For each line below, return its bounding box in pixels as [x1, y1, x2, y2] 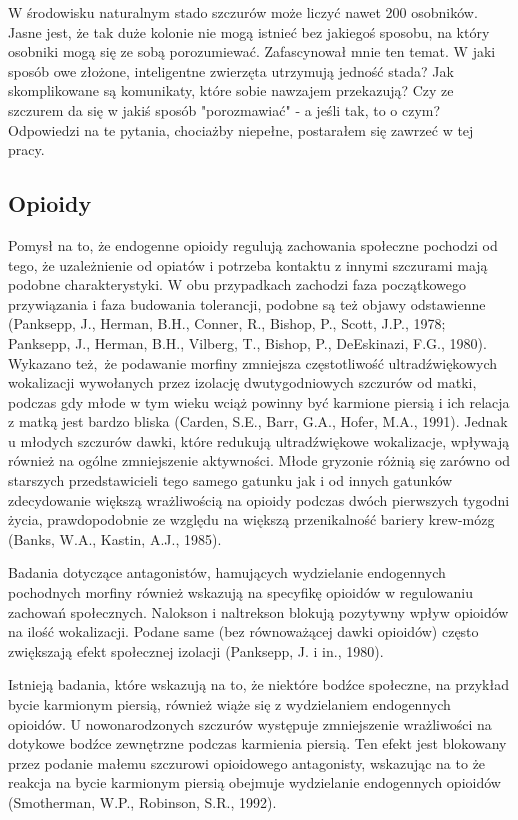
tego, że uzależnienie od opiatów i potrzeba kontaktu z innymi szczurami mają [8, 254, 488, 275]
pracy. [8, 139, 45, 160]
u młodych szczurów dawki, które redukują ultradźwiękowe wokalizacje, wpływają [8, 430, 510, 451]
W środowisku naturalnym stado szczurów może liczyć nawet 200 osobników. [8, 2, 478, 22]
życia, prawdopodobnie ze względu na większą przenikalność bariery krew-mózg [8, 509, 495, 530]
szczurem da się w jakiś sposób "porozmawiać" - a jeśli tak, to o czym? [8, 99, 441, 120]
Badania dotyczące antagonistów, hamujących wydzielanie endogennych [8, 562, 446, 583]
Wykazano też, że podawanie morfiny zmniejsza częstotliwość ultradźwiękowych [8, 352, 498, 373]
